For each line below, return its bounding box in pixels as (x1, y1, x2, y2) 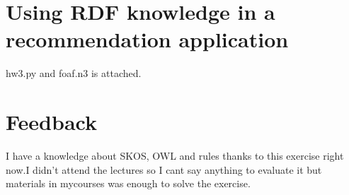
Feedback (6, 107, 97, 136)
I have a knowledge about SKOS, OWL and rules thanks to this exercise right (6, 148, 344, 163)
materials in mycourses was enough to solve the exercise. (6, 176, 251, 191)
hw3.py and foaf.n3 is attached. (6, 66, 142, 81)
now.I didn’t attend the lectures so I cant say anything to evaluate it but (6, 162, 322, 177)
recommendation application (6, 25, 289, 54)
